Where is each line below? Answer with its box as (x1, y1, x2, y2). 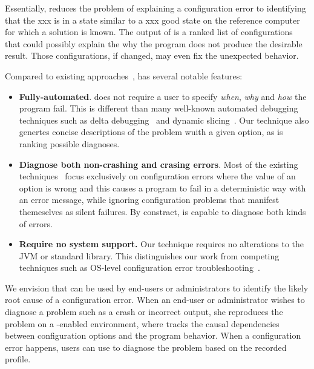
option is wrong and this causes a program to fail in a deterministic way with (19, 181, 306, 194)
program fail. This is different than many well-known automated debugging (19, 102, 298, 115)
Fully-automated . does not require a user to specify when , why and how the (19, 90, 307, 102)
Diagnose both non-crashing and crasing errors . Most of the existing (19, 158, 298, 170)
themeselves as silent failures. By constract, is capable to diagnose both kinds (19, 205, 306, 218)
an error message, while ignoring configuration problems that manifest (19, 193, 280, 206)
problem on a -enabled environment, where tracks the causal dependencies (5, 317, 280, 330)
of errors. (19, 217, 53, 230)
